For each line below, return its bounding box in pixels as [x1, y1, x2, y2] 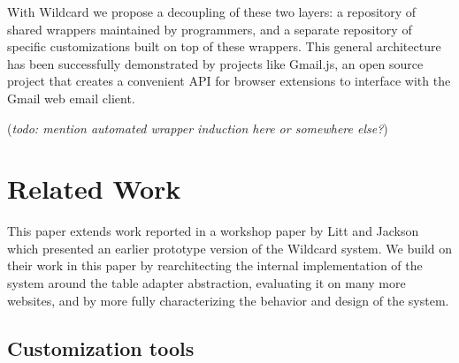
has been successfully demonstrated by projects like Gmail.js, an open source [7, 54, 424, 72]
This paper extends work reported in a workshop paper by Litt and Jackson [7, 222, 419, 240]
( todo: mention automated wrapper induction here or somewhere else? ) [7, 118, 388, 137]
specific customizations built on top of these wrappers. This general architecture [7, 37, 441, 56]
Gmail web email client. [7, 88, 135, 107]
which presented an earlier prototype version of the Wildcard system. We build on [7, 238, 453, 257]
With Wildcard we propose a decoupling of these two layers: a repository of [7, 3, 417, 20]
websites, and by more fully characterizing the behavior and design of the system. [7, 291, 449, 309]
